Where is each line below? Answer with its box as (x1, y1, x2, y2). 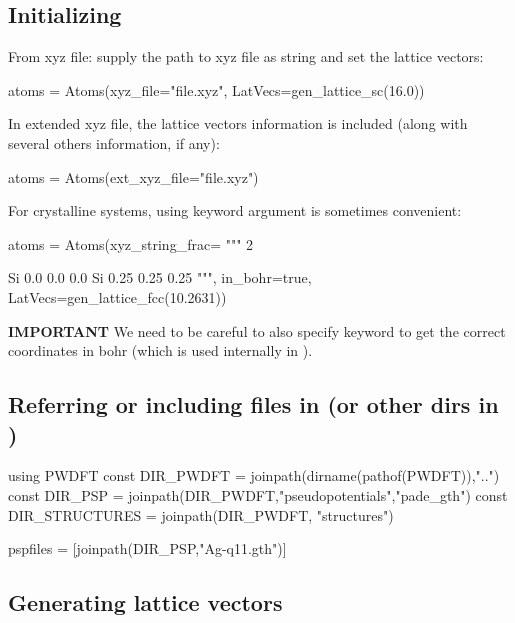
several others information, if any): (8, 132, 220, 153)
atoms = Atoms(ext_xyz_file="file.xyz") (8, 166, 259, 187)
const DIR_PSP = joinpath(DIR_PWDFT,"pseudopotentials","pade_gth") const (8, 484, 508, 505)
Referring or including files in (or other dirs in (8, 389, 499, 420)
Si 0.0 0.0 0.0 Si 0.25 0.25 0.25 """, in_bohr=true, (8, 267, 312, 288)
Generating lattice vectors (8, 587, 283, 618)
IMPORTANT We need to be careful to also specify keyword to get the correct (8, 320, 506, 341)
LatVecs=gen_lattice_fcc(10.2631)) (8, 286, 227, 307)
